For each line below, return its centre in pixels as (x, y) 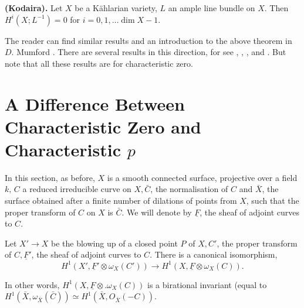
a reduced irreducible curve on (77, 189)
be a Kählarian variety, (116, 8)
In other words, (32, 284)
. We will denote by (157, 212)
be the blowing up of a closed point (114, 243)
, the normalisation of (189, 189)
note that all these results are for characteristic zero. (99, 63)
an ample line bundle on (212, 8)
